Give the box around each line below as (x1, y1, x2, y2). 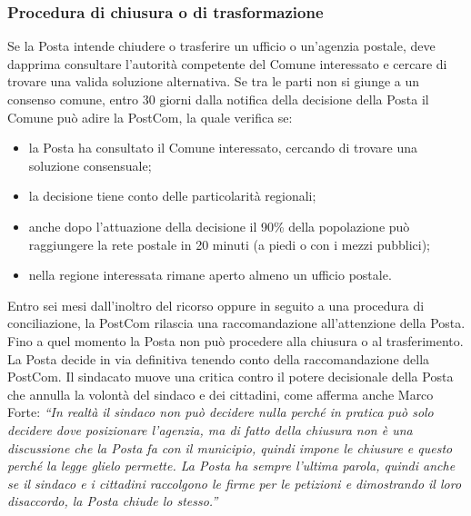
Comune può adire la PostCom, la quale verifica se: (7, 107, 293, 126)
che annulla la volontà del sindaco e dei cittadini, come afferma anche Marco (7, 384, 434, 403)
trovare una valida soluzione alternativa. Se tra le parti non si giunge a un (7, 72, 420, 91)
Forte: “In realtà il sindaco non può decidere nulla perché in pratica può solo (7, 402, 434, 422)
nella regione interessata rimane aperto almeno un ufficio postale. (28, 265, 392, 284)
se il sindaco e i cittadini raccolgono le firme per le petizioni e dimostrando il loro (7, 473, 462, 492)
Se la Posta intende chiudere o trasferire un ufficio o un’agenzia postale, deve (7, 36, 436, 55)
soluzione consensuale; (28, 155, 152, 174)
